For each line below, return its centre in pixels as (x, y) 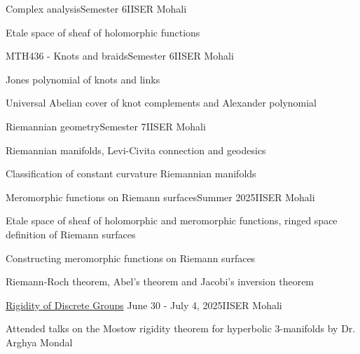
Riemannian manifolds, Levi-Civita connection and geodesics (136, 150)
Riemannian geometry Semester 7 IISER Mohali (106, 126)
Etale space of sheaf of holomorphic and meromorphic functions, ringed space (172, 220)
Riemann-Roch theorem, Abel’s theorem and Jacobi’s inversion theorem (160, 281)
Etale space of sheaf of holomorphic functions (103, 32)
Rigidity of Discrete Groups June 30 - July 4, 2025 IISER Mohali (144, 305)
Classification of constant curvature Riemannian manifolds (131, 173)
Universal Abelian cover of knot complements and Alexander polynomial (161, 103)
